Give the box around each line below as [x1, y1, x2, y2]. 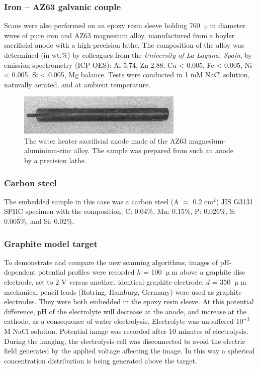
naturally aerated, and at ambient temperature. [4, 79, 151, 89]
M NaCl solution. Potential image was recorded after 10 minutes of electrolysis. [4, 326, 248, 336]
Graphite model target [4, 237, 98, 250]
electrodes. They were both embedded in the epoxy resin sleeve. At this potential [4, 296, 254, 307]
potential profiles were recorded [38, 267, 135, 277]
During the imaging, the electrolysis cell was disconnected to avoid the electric [4, 335, 245, 346]
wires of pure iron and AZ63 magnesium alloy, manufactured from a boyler [4, 30, 235, 40]
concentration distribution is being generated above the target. [4, 355, 197, 365]
